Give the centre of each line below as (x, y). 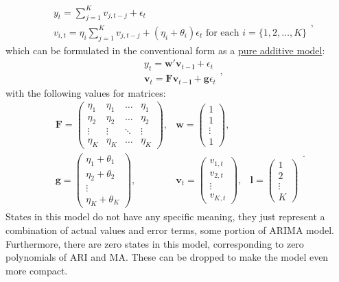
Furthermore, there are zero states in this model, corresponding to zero (155, 243)
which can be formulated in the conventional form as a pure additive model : (165, 50)
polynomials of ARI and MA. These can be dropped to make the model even (167, 257)
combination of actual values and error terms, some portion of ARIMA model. (170, 230)
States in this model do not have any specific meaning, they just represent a (165, 216)
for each (222, 33)
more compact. (37, 270)
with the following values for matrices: (86, 92)
